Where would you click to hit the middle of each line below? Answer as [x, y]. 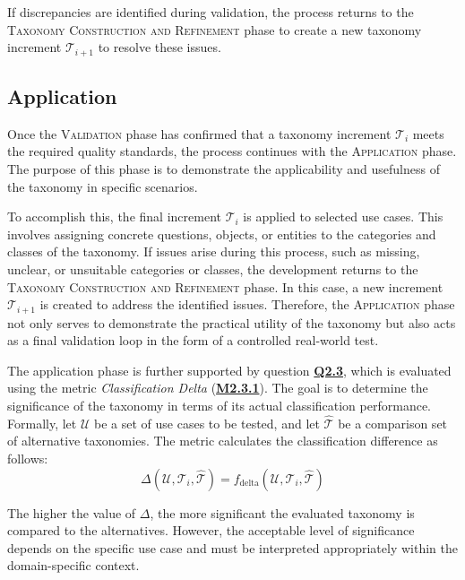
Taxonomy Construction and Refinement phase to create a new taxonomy [215, 29]
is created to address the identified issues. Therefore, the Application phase [247, 304]
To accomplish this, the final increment [114, 216]
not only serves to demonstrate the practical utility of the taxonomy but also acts [232, 322]
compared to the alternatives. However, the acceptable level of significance [211, 530]
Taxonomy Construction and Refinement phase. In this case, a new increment [225, 286]
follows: [28, 459]
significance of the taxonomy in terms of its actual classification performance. [219, 406]
